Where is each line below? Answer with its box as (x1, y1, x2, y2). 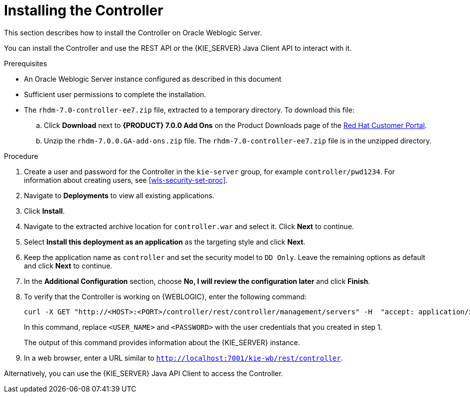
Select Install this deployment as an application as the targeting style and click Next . (24, 237, 306, 246)
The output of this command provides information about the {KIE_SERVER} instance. (24, 338, 300, 347)
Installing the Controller (4, 2, 163, 19)
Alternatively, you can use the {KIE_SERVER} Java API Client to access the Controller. (4, 369, 283, 378)
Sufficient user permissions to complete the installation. (24, 90, 206, 99)
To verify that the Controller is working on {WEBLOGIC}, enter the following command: (24, 292, 307, 301)
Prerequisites (4, 59, 47, 68)
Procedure (4, 151, 38, 160)
